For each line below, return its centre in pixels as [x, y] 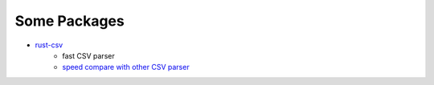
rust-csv [49, 45]
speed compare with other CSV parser [126, 67]
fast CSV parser [89, 55]
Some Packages [70, 21]
